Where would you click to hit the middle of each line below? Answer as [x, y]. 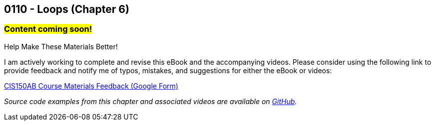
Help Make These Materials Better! [61, 46]
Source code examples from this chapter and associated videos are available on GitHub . [151, 101]
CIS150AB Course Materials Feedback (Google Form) [91, 86]
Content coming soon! [48, 29]
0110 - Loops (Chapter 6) [67, 9]
